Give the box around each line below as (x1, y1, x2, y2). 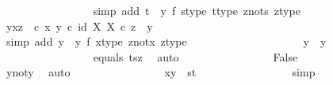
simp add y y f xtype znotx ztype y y (6, 33, 327, 50)
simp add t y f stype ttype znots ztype (93, 2, 300, 18)
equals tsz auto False (93, 48, 298, 65)
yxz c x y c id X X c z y (6, 17, 153, 34)
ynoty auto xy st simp (6, 64, 316, 80)
